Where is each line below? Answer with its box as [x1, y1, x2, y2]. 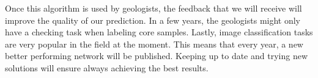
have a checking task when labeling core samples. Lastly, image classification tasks [5, 26, 313, 38]
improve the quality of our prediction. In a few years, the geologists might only [5, 13, 300, 26]
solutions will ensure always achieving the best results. [5, 61, 209, 74]
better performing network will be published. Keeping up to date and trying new [5, 49, 308, 62]
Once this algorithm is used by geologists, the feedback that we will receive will [5, 2, 302, 14]
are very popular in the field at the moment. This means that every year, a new [5, 37, 303, 50]
